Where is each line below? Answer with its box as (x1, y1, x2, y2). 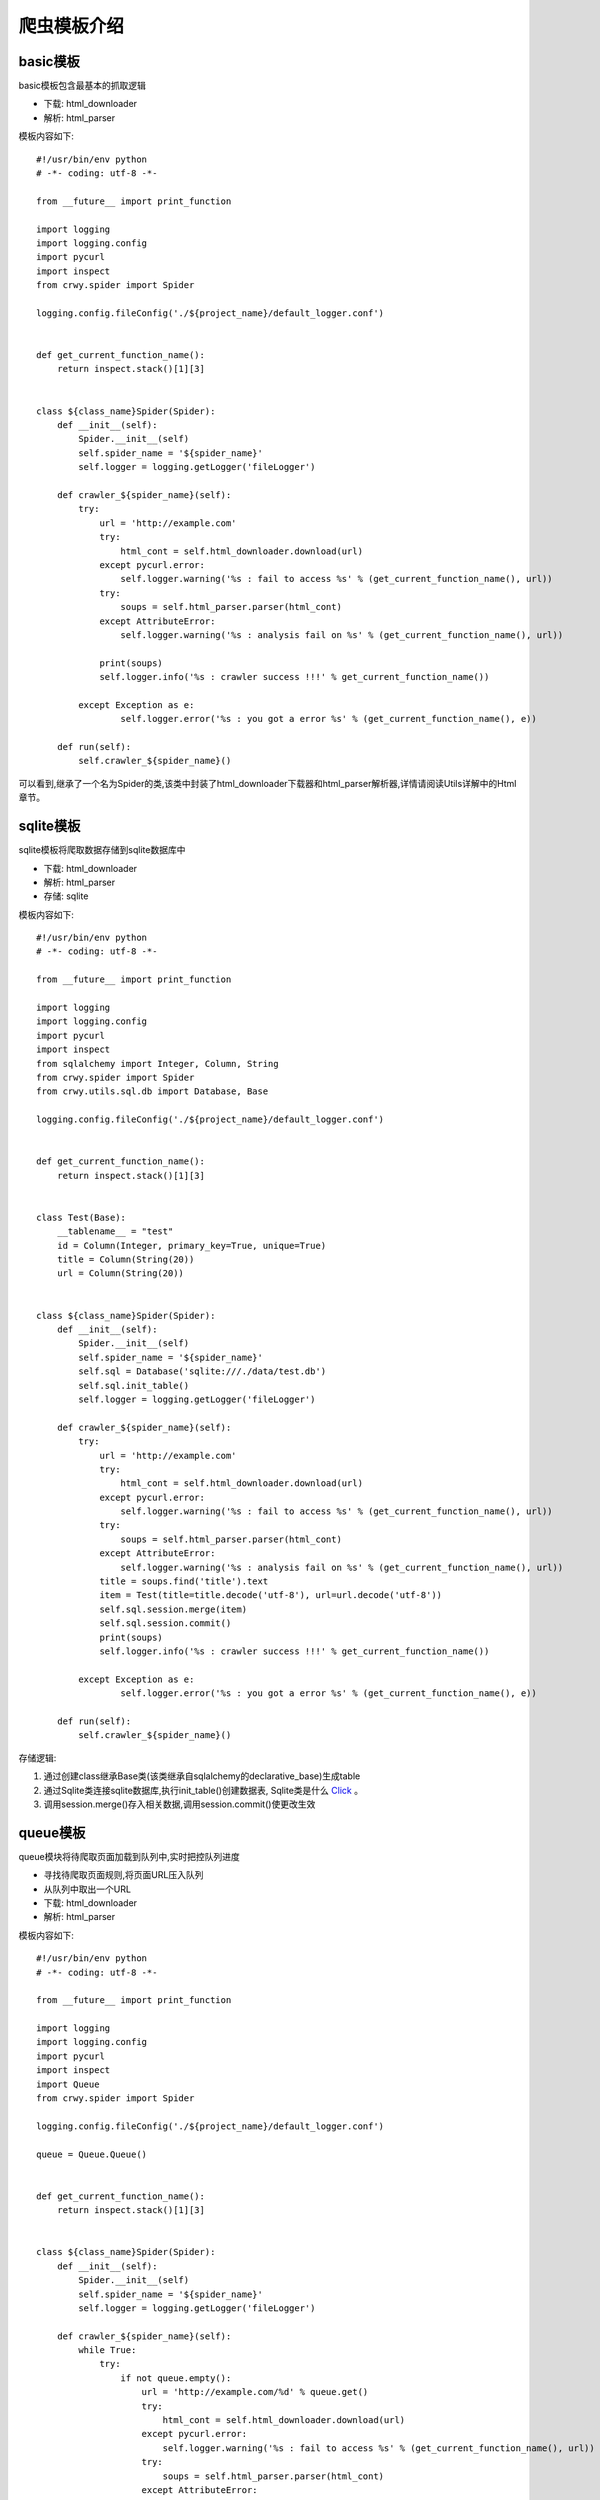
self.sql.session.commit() (99, 1618, 232, 1629)
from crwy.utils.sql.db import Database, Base (36, 1086, 269, 1097)
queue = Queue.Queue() (36, 2148, 148, 2160)
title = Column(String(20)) (56, 1254, 195, 1265)
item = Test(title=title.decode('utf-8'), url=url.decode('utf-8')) (99, 1590, 443, 1601)
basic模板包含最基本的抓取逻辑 (18, 80, 147, 92)
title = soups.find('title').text (99, 1576, 269, 1587)
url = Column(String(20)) (56, 1268, 185, 1279)
